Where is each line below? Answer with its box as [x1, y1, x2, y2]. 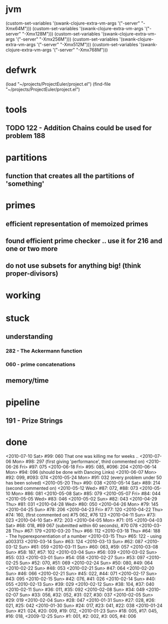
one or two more [5, 244, 58, 253]
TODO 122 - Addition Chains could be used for [5, 124, 152, 133]
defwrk [5, 64, 36, 76]
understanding [5, 332, 53, 341]
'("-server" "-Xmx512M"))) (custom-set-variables [36, 41, 138, 47]
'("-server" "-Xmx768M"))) [52, 47, 108, 53]
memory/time [5, 377, 49, 385]
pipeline [5, 397, 40, 408]
